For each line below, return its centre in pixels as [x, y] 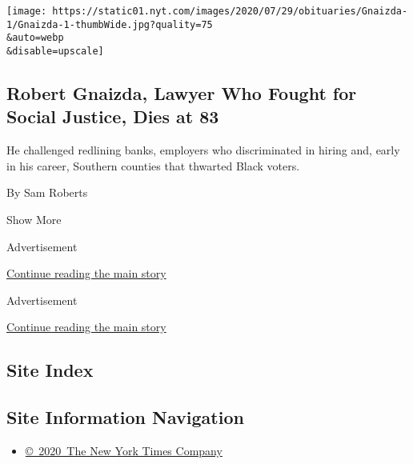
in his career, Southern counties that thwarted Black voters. [153, 165]
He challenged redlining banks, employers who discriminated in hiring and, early [203, 150]
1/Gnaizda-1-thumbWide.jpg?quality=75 [110, 24]
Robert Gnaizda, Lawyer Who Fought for [182, 93]
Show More [34, 219]
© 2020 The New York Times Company [124, 450]
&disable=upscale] [55, 51]
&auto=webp [35, 38]
